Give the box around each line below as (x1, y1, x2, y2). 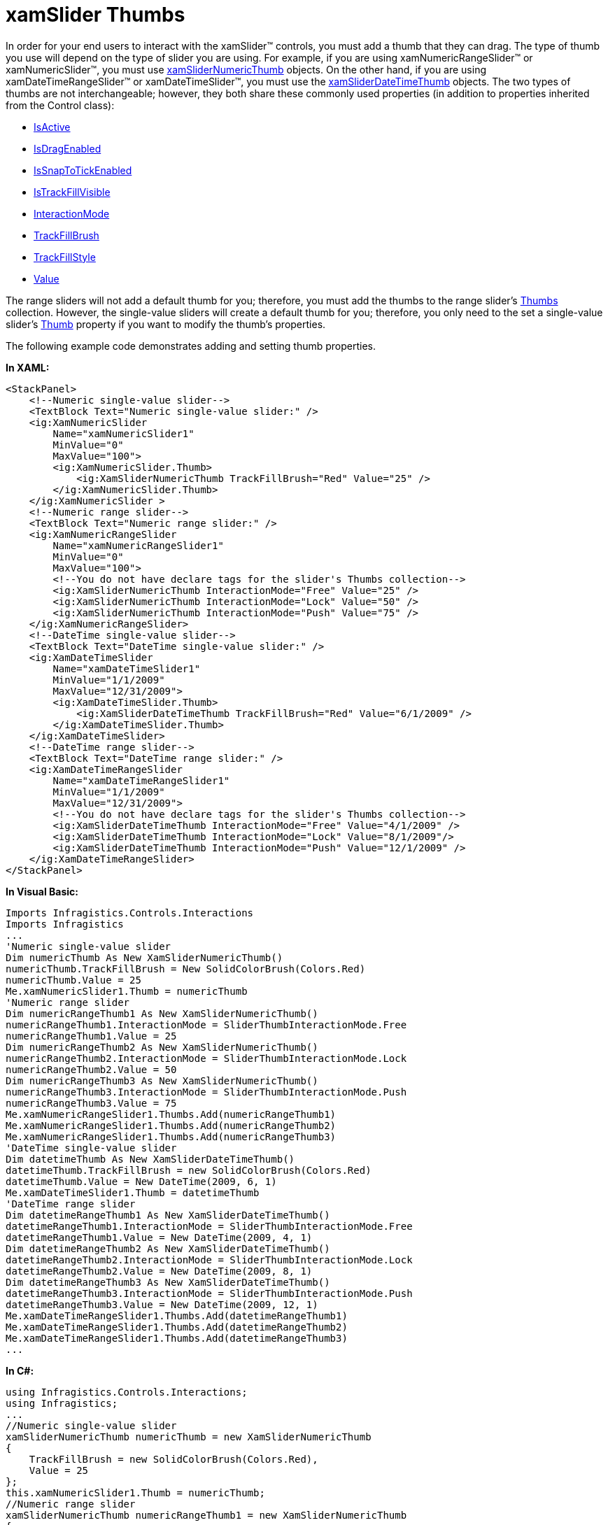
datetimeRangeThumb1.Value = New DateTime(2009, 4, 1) (6, 1231, 313, 1243)
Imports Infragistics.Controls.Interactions (6, 907, 254, 918)
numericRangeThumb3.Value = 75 (6, 1097, 177, 1109)
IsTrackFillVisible (34, 185, 111, 198)
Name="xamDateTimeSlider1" (52, 662, 201, 674)
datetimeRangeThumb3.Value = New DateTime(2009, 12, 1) (6, 1298, 318, 1310)
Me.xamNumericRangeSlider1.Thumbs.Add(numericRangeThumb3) (6, 1130, 337, 1142)
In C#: (6, 1364, 34, 1377)
